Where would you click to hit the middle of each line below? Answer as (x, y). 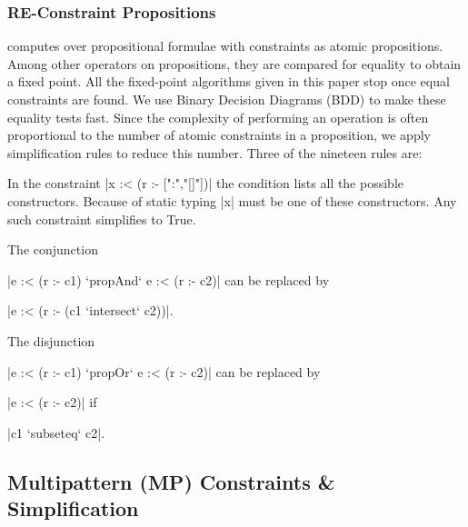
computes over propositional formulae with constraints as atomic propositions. (225, 46)
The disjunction (51, 340)
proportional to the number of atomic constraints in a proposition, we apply (219, 135)
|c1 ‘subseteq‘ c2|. (56, 432)
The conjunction (53, 249)
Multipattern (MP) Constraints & (171, 481)
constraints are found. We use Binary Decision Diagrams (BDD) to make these (227, 99)
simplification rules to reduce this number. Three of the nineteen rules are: (215, 152)
